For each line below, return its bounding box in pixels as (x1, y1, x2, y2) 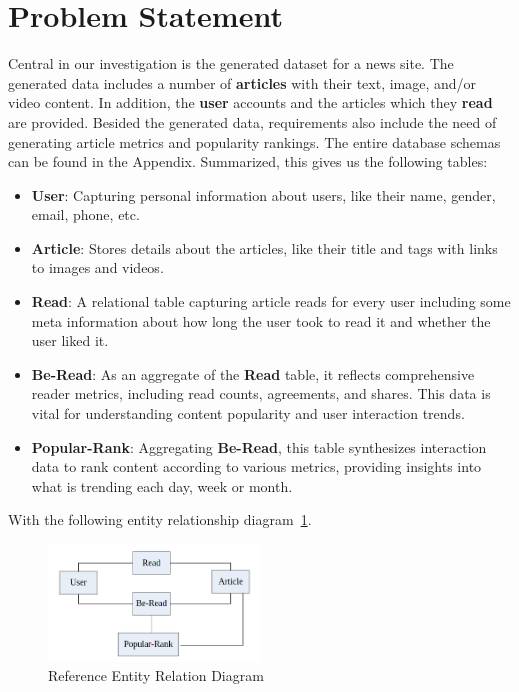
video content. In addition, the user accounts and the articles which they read (8, 92, 493, 113)
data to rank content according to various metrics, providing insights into (31, 456, 482, 477)
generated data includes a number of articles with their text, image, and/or (8, 72, 477, 93)
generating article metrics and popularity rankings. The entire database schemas (8, 131, 501, 152)
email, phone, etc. (31, 204, 140, 225)
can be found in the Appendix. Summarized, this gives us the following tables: (8, 151, 488, 172)
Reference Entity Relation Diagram (48, 665, 264, 686)
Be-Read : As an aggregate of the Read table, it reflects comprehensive (31, 363, 475, 384)
